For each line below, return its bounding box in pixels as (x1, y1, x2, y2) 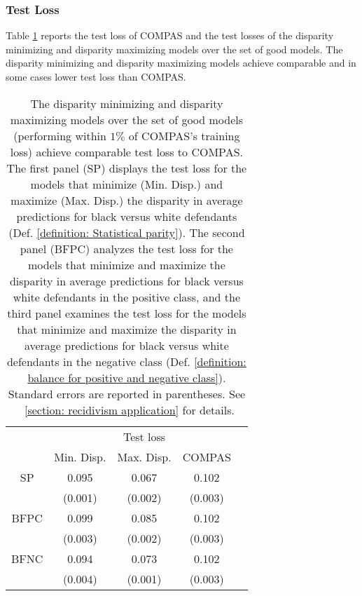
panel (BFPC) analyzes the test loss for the (20, 240, 233, 257)
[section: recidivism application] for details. (24, 401, 235, 418)
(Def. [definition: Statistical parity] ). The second (8, 224, 245, 241)
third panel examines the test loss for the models (7, 304, 246, 321)
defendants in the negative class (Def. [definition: (6, 353, 246, 370)
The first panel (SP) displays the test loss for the (6, 159, 247, 176)
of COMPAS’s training (128, 127, 240, 144)
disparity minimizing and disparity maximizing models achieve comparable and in (6, 55, 356, 70)
